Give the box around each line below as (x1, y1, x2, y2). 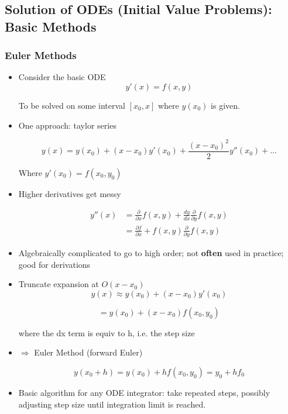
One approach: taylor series (18, 119, 116, 131)
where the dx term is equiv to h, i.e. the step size (18, 326, 195, 339)
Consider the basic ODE (18, 71, 106, 83)
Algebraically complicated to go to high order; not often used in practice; (18, 247, 284, 259)
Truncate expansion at (18, 278, 99, 290)
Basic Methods (5, 17, 97, 35)
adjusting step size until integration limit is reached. (18, 398, 206, 410)
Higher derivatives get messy (18, 187, 121, 199)
